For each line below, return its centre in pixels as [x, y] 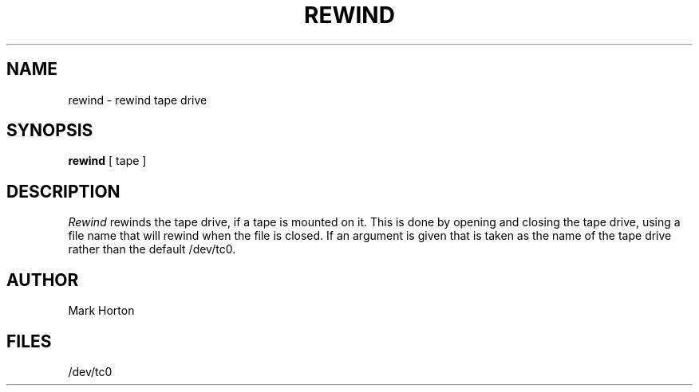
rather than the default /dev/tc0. [152, 249]
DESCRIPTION [63, 191]
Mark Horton [101, 311]
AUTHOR [43, 280]
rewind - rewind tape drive [138, 100]
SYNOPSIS [50, 131]
